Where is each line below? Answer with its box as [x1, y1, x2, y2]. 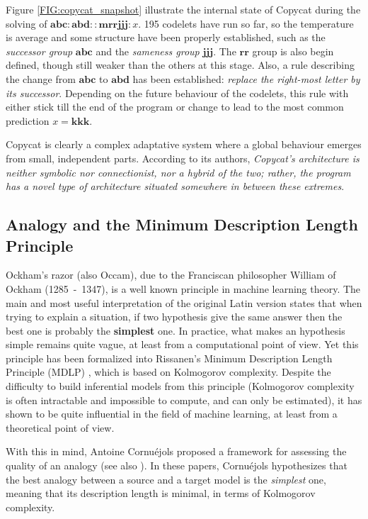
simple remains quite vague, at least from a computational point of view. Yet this [6, 337, 359, 352]
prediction [6, 113, 50, 128]
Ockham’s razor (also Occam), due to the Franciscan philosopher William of [6, 267, 336, 282]
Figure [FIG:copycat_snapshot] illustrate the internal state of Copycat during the [6, 2, 361, 16]
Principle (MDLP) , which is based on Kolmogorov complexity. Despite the [6, 364, 331, 379]
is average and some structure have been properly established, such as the [6, 30, 326, 45]
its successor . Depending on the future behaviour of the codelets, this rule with [6, 85, 349, 100]
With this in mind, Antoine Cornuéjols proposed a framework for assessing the [6, 444, 347, 459]
